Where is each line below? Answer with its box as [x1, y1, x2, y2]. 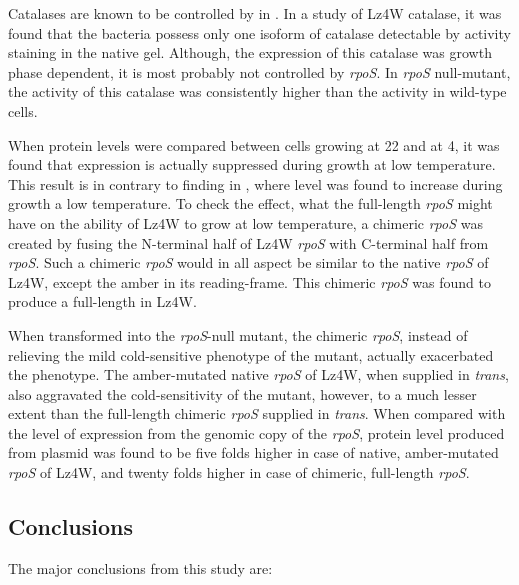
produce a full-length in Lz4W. [8, 291, 197, 312]
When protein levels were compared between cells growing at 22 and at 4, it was [8, 134, 500, 155]
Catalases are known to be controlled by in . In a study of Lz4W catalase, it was [8, 3, 502, 23]
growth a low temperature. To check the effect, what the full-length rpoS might [8, 193, 493, 214]
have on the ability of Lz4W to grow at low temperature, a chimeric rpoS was [8, 212, 483, 233]
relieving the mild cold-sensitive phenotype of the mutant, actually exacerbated [8, 344, 494, 365]
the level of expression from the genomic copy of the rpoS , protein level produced [8, 422, 505, 443]
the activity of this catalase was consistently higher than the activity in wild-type [8, 81, 507, 102]
